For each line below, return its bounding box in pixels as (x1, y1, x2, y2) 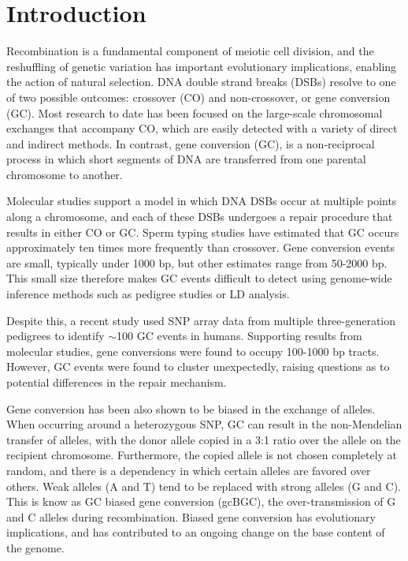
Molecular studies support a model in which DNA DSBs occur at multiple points (6, 193, 397, 209)
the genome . (6, 539, 65, 555)
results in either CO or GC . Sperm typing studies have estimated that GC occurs (6, 223, 399, 240)
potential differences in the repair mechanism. (6, 374, 227, 390)
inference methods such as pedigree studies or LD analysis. (6, 286, 290, 302)
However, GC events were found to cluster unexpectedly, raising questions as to (6, 358, 390, 375)
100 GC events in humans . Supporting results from (117, 327, 362, 344)
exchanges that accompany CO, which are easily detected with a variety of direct (6, 120, 398, 137)
